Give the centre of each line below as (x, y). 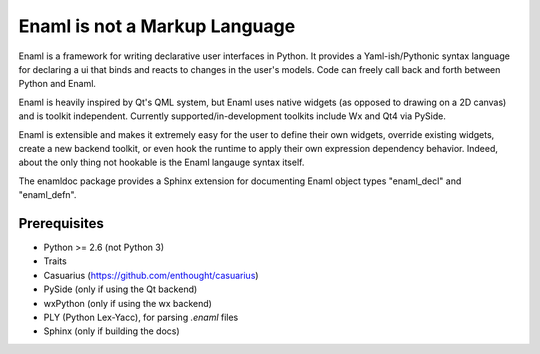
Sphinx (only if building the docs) (111, 331)
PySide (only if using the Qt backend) (120, 289)
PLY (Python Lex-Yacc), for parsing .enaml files (141, 317)
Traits (55, 261)
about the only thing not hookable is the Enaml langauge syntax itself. (161, 162)
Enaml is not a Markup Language (157, 26)
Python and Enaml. (57, 84)
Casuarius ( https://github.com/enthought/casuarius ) (151, 275)
